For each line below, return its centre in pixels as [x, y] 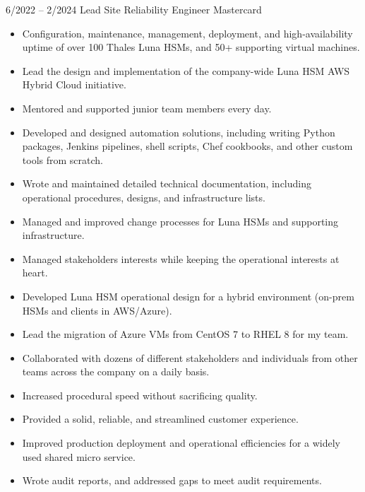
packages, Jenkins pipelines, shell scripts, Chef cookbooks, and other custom [187, 146]
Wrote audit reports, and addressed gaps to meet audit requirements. [172, 480]
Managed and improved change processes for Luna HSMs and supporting [180, 221]
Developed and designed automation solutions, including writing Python [179, 132]
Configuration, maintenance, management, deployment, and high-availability [187, 33]
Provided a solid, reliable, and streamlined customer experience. [160, 419]
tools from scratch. [62, 159]
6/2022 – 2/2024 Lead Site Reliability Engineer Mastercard [134, 9]
